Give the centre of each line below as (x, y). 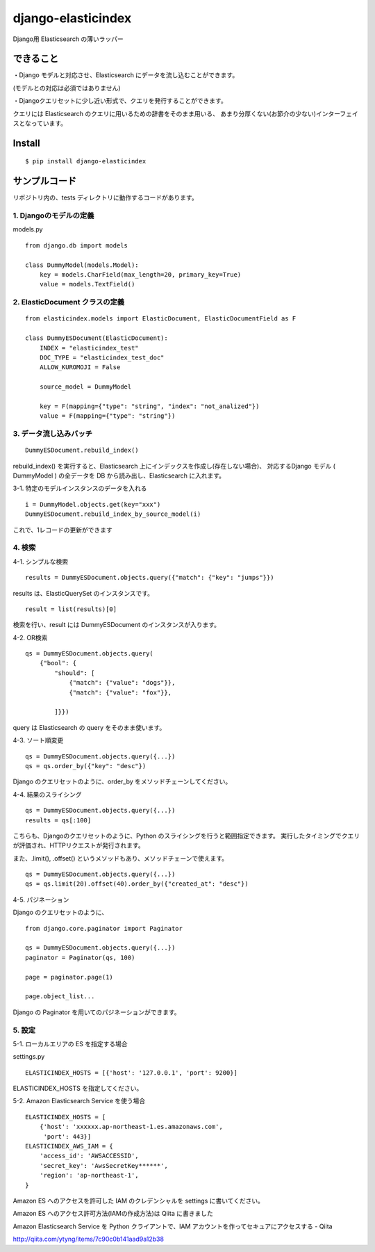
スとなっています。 (40, 123)
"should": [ (75, 673)
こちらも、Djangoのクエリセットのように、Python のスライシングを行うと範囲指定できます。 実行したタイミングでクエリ (186, 836)
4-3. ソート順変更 (38, 740)
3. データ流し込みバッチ (53, 434)
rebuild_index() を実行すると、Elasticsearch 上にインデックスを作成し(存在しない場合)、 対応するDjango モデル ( (174, 466)
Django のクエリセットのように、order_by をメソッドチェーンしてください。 (122, 781)
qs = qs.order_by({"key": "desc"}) (86, 766)
